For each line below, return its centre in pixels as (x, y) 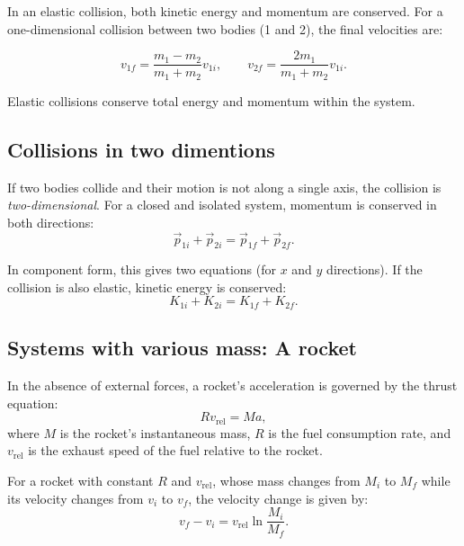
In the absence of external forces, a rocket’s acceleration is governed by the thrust (232, 385)
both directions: (51, 222)
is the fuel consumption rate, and (360, 432)
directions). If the (375, 269)
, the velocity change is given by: (278, 498)
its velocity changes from (76, 498)
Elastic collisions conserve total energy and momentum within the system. (211, 100)
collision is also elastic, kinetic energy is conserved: (147, 286)
